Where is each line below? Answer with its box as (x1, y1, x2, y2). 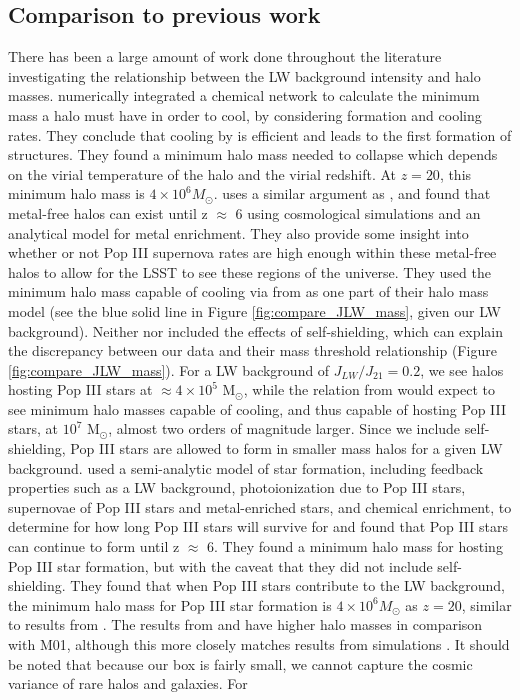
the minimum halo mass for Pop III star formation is (8, 594, 332, 615)
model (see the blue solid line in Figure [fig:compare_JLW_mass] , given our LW (8, 300, 501, 321)
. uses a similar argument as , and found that (213, 183, 491, 204)
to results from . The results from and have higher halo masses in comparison (8, 614, 483, 635)
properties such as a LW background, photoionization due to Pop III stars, (8, 477, 466, 498)
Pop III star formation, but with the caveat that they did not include (8, 555, 433, 576)
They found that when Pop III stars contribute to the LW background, (70, 575, 506, 596)
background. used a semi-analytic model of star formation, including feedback (8, 457, 484, 478)
